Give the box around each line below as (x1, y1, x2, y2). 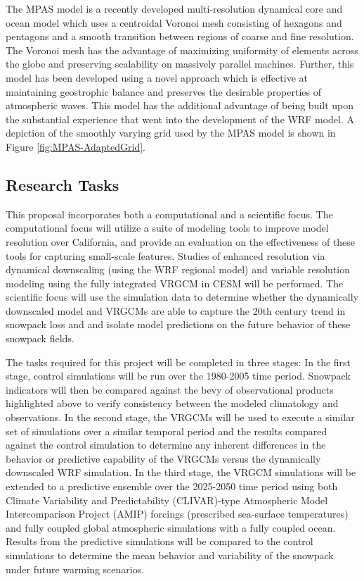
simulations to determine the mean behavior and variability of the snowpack (6, 547, 334, 562)
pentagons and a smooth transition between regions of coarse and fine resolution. (6, 29, 354, 44)
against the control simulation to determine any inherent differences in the (6, 437, 326, 452)
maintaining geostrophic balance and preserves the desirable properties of (6, 84, 322, 99)
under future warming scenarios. (6, 561, 145, 576)
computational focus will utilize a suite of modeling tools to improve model (6, 220, 329, 235)
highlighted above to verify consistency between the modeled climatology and (6, 396, 339, 411)
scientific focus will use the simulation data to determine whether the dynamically (6, 289, 359, 304)
